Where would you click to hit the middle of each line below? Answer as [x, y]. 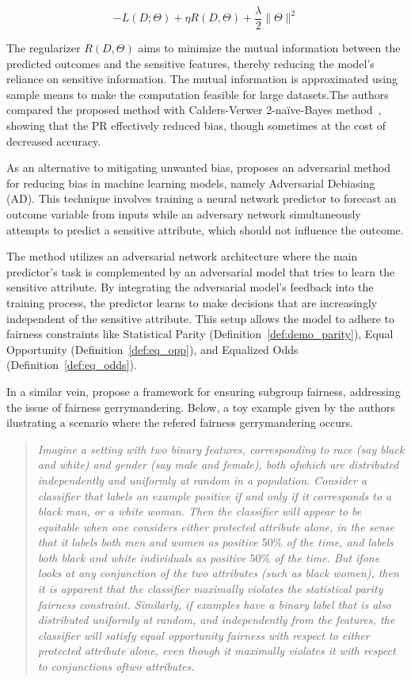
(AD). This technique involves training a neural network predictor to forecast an [202, 198]
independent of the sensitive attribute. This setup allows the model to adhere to [201, 318]
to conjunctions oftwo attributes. [116, 666]
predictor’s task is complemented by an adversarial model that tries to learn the [201, 271]
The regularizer [44, 48]
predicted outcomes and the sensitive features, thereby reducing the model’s [190, 63]
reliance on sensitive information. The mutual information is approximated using [202, 79]
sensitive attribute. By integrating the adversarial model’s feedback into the [190, 287]
